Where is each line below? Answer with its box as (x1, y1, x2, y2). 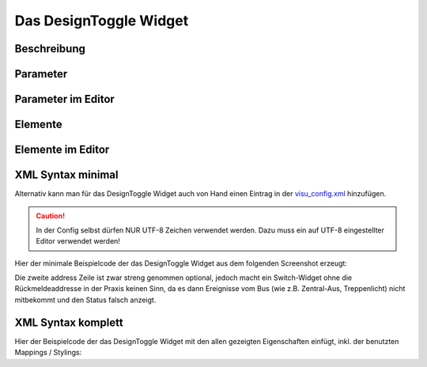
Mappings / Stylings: (14, 348, 82, 358)
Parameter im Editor (14, 93, 115, 106)
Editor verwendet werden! (36, 236, 120, 246)
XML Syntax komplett (14, 316, 123, 329)
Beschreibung (14, 42, 86, 55)
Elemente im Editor (14, 143, 110, 157)
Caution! (36, 210, 66, 221)
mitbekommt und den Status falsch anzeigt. (14, 295, 157, 305)
